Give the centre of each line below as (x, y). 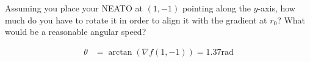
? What (291, 20)
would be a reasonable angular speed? (76, 32)
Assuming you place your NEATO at (74, 8)
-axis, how (276, 8)
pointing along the (216, 8)
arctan (120, 52)
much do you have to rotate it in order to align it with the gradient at (136, 20)
